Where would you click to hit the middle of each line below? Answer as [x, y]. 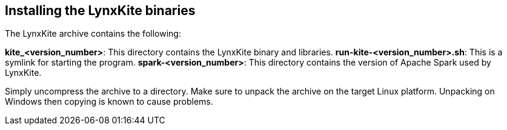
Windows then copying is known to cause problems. [109, 102]
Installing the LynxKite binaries [100, 11]
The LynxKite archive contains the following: [93, 34]
